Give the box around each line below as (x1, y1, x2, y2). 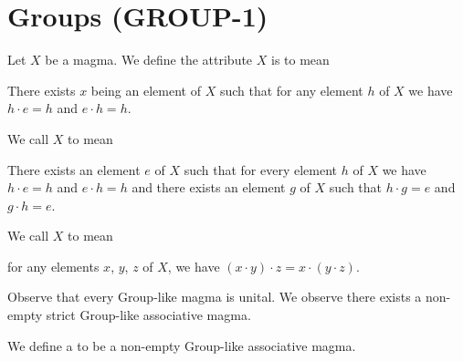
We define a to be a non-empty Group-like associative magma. (7, 335, 356, 355)
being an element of (90, 80, 201, 99)
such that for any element (219, 80, 363, 99)
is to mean (271, 50, 330, 69)
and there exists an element (132, 178, 286, 197)
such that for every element (184, 160, 338, 179)
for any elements (7, 256, 100, 275)
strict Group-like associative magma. (46, 305, 251, 325)
